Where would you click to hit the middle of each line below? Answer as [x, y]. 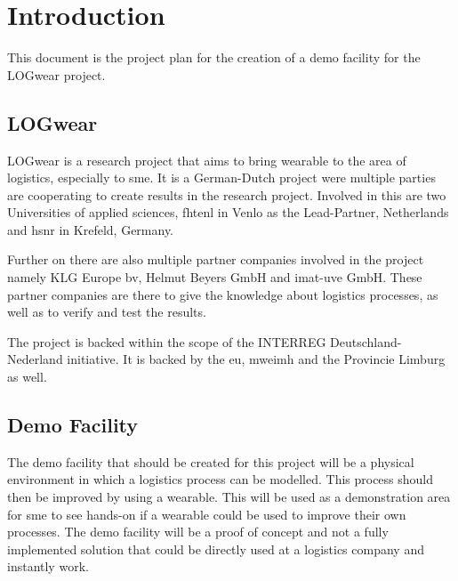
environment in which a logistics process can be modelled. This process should [221, 479]
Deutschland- [366, 341]
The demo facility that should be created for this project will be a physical [211, 461]
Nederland [35, 359]
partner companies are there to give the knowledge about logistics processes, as [223, 294]
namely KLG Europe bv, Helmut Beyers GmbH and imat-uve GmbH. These [215, 277]
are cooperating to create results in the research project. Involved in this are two [227, 194]
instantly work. [48, 566]
